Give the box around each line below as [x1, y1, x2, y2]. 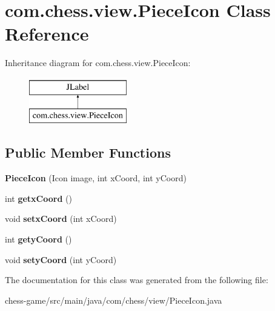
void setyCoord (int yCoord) [5, 253, 117, 266]
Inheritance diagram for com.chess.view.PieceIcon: [5, 56, 191, 69]
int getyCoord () [5, 233, 72, 246]
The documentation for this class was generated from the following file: [5, 273, 268, 286]
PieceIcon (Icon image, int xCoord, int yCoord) [5, 172, 187, 184]
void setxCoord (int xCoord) [5, 212, 117, 225]
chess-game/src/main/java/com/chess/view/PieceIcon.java [5, 293, 222, 306]
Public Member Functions [5, 143, 171, 162]
